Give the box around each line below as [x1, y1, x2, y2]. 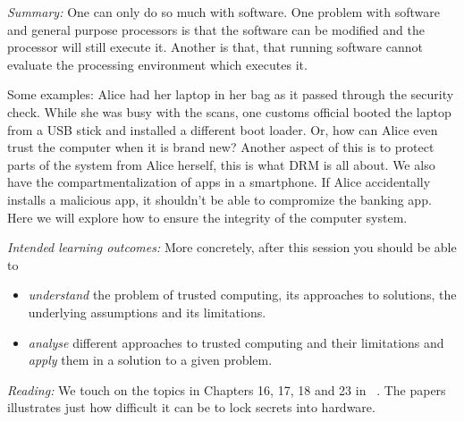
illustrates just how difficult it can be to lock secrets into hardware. [7, 398, 375, 417]
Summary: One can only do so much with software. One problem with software [7, 3, 440, 21]
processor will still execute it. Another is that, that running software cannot [7, 38, 423, 56]
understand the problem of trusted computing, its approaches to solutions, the [28, 285, 457, 304]
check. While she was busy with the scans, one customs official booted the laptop [7, 102, 451, 121]
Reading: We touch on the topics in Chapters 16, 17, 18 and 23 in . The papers [7, 380, 446, 399]
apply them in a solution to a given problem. [28, 350, 273, 369]
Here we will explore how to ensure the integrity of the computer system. [7, 207, 408, 226]
